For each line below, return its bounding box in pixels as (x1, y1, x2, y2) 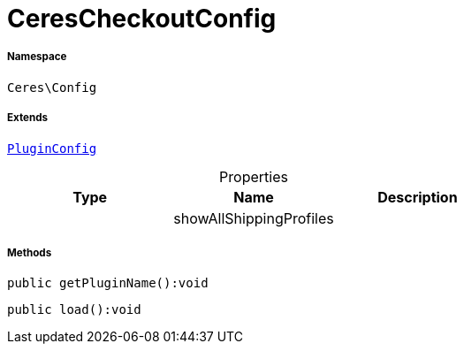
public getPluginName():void (7, 276, 209, 291)
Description (377, 187, 458, 206)
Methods (7, 246, 52, 259)
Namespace (7, 50, 67, 64)
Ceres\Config (7, 80, 97, 95)
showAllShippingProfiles (173, 209, 334, 227)
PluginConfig (7, 141, 97, 156)
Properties (219, 167, 288, 186)
